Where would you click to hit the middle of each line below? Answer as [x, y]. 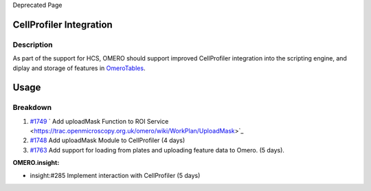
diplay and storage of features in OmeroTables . [79, 68]
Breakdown [32, 108]
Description [33, 45]
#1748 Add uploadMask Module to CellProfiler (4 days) [108, 140]
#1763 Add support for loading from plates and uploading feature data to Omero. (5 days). [157, 150]
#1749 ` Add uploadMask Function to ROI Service [99, 121]
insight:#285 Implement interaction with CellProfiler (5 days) [115, 175]
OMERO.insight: [36, 163]
